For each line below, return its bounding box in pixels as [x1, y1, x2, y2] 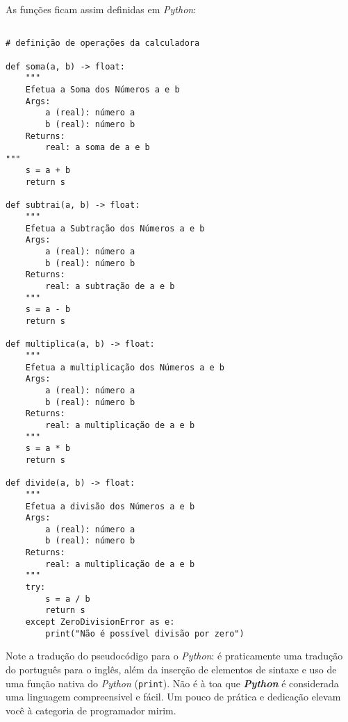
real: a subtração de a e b [45, 281, 175, 292]
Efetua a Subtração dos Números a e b [25, 223, 205, 233]
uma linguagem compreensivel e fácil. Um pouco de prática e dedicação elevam [6, 689, 341, 704]
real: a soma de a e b [45, 142, 150, 153]
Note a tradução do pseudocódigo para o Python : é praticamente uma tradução [6, 648, 343, 663]
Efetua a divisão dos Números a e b [25, 501, 195, 511]
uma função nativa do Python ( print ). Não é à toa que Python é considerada [6, 675, 339, 690]
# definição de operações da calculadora [6, 38, 200, 49]
